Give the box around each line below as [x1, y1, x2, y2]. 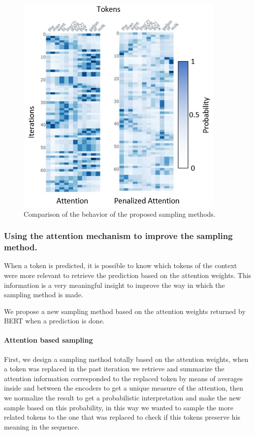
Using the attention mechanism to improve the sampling [4, 230, 233, 242]
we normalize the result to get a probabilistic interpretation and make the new [4, 393, 241, 403]
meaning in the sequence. [4, 421, 80, 432]
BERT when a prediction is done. [4, 316, 105, 326]
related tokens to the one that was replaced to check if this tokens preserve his [4, 412, 241, 422]
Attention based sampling [4, 335, 93, 345]
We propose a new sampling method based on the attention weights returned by [4, 306, 246, 316]
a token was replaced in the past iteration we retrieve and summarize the [4, 363, 224, 374]
